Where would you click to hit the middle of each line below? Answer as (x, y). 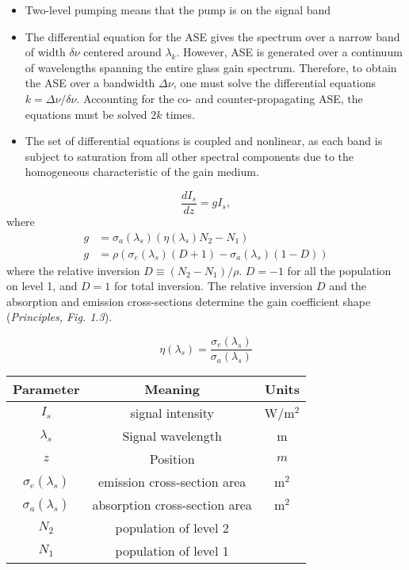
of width (45, 52)
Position (172, 459)
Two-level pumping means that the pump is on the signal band (178, 10)
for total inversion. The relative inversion (214, 286)
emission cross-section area (172, 482)
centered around (122, 52)
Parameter (46, 389)
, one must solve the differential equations (275, 83)
